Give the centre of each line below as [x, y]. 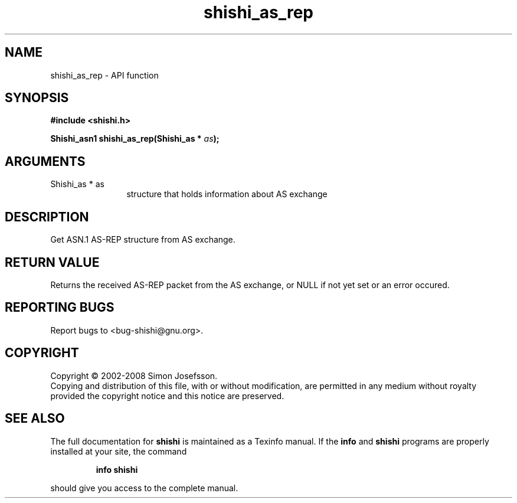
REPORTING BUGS [60, 308]
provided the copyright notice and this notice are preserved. [167, 396]
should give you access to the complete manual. [144, 488]
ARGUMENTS [45, 161]
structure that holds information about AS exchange [227, 194]
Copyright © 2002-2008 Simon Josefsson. [134, 375]
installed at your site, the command [119, 451]
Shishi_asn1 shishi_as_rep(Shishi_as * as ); [135, 139]
